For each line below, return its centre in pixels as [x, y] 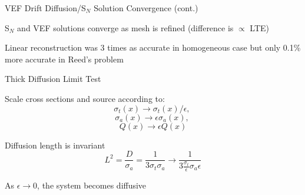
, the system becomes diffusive [92, 185]
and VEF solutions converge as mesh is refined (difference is [125, 27]
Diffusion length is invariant [55, 145]
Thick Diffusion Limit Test [53, 79]
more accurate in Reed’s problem [64, 59]
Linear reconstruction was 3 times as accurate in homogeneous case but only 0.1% [153, 47]
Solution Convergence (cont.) [146, 8]
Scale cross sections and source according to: [85, 98]
